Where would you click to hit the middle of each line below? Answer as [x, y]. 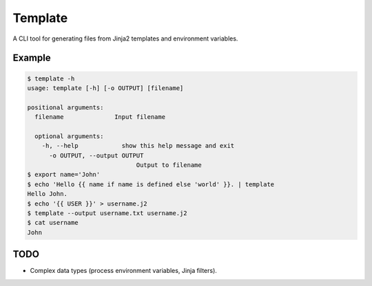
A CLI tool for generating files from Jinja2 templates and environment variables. [125, 38]
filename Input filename [100, 117]
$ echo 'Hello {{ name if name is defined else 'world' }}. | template [151, 184]
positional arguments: [65, 107]
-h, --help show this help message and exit [138, 146]
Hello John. [48, 194]
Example [32, 58]
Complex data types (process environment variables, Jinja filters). [123, 271]
